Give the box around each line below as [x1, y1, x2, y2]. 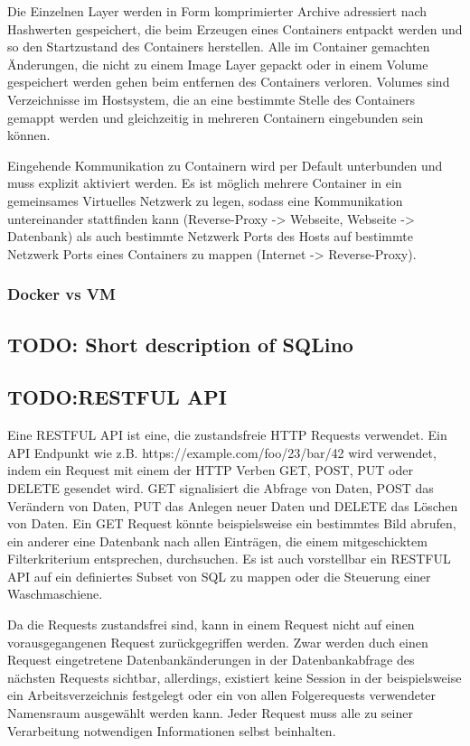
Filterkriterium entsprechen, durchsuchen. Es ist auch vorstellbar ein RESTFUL [7, 549, 451, 568]
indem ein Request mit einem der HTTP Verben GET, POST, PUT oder [7, 461, 413, 480]
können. [7, 126, 51, 145]
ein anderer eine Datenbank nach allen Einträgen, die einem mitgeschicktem [7, 531, 428, 550]
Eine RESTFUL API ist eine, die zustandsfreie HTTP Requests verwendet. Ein [7, 425, 447, 444]
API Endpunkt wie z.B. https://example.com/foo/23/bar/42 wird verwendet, [7, 443, 437, 462]
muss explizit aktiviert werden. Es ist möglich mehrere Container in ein [7, 173, 402, 192]
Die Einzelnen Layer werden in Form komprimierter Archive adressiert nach [7, 2, 428, 20]
